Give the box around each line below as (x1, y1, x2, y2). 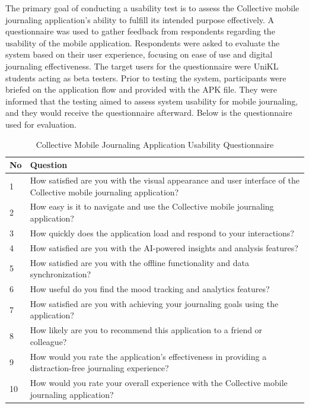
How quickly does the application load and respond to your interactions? (30, 226, 294, 239)
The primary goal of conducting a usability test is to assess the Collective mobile (5, 2, 300, 14)
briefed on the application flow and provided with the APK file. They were (5, 83, 278, 96)
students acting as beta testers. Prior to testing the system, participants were (5, 71, 286, 84)
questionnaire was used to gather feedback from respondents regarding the (5, 25, 275, 37)
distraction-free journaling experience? (30, 362, 169, 374)
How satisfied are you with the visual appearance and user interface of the (30, 173, 300, 186)
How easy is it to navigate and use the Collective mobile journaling (30, 200, 274, 213)
